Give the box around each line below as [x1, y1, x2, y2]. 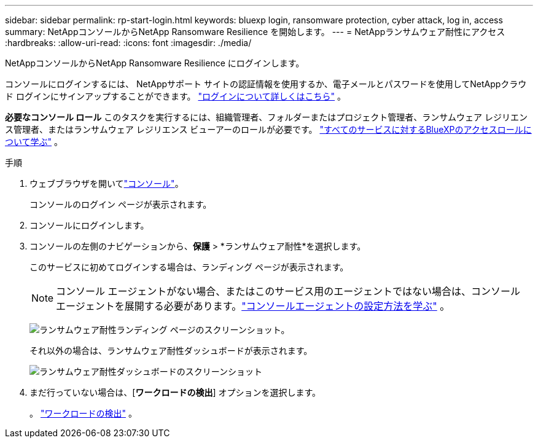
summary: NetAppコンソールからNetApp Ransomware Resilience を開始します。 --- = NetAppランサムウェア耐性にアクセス [5, 26, 505, 37]
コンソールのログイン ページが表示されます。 [29, 199, 212, 210]
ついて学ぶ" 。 [5, 136, 63, 147]
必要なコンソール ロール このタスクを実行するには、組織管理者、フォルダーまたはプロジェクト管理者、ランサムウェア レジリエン [5, 112, 528, 122]
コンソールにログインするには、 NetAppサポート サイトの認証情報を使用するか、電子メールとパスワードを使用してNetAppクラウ [5, 79, 527, 89]
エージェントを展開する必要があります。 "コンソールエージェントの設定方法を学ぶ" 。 [56, 300, 450, 312]
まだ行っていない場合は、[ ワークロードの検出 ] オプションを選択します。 [29, 387, 321, 398]
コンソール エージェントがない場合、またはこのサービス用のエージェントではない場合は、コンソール [56, 285, 520, 297]
